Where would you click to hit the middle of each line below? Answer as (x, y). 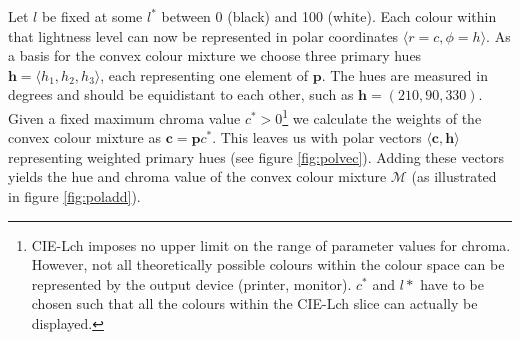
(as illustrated (454, 176)
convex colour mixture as (84, 137)
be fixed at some (92, 16)
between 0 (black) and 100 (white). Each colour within (329, 16)
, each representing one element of (204, 74)
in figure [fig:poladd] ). (74, 196)
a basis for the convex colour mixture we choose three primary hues (215, 55)
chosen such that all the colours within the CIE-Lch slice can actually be (254, 303)
